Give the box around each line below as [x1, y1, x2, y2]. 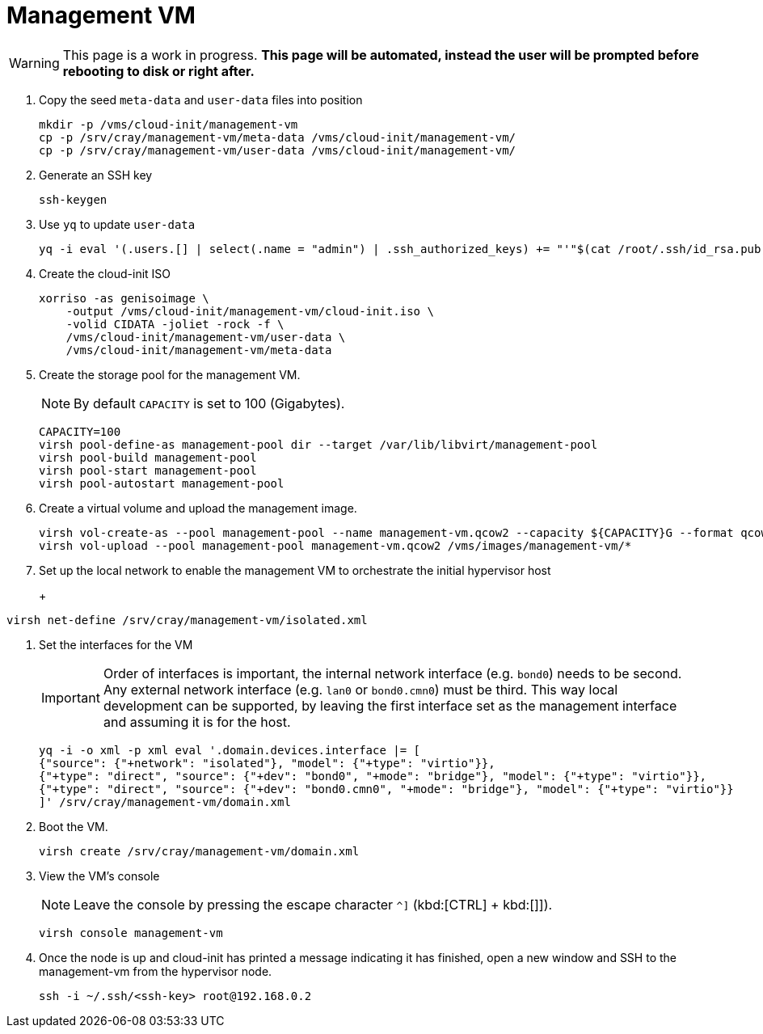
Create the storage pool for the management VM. [39, 367, 301, 382]
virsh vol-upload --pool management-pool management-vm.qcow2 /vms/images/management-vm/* [39, 538, 632, 552]
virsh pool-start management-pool [39, 463, 257, 477]
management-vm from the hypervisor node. [39, 964, 272, 978]
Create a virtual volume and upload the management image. [39, 500, 357, 515]
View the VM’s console [39, 868, 160, 883]
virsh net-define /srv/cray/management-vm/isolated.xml [6, 613, 368, 627]
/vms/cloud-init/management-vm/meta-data [65, 343, 332, 357]
